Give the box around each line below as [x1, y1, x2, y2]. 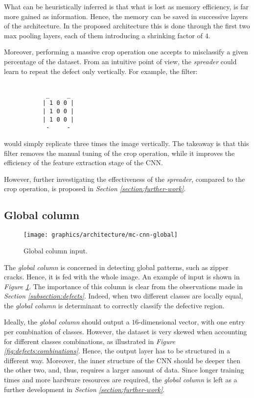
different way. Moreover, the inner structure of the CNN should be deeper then [4, 355, 241, 365]
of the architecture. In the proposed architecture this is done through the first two [4, 21, 250, 31]
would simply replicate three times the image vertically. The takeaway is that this [4, 138, 249, 149]
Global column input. [23, 245, 88, 255]
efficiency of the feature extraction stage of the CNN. [4, 157, 163, 168]
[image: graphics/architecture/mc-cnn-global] [23, 231, 178, 239]
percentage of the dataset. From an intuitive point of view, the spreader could [4, 56, 237, 66]
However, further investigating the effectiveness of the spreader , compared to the [4, 174, 245, 184]
